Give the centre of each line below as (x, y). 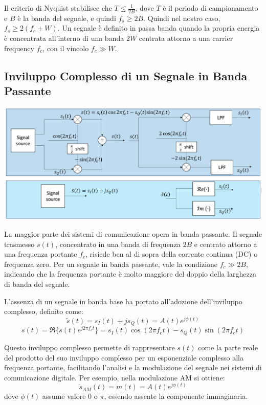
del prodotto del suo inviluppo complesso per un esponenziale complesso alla (124, 357)
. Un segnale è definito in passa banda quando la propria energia (159, 28)
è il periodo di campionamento (210, 8)
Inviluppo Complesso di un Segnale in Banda (126, 75)
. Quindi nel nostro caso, (182, 18)
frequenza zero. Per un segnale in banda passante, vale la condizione (111, 264)
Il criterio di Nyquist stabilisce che (58, 8)
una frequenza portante (41, 254)
